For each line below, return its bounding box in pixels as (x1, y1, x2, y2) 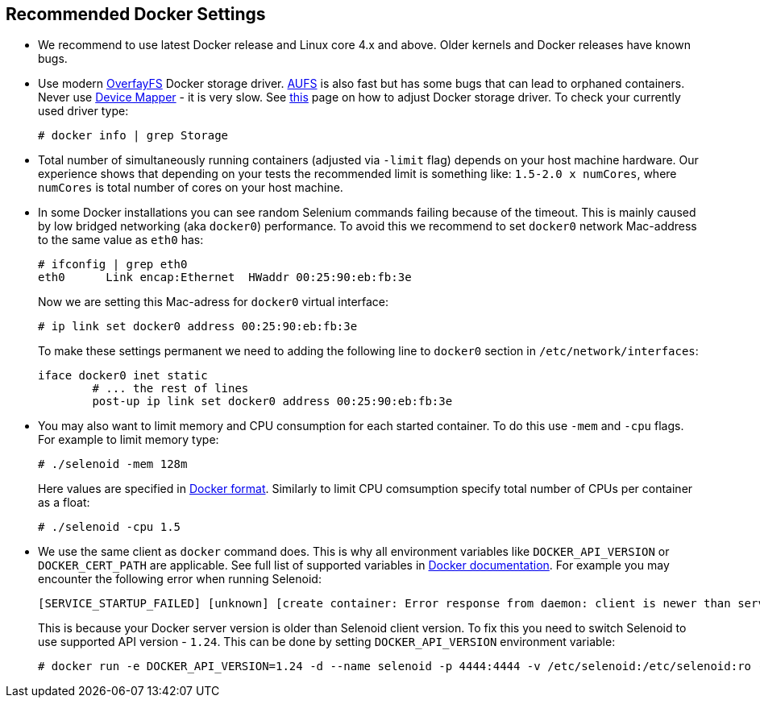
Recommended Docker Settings (6, 4, 266, 24)
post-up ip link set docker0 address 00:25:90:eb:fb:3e (92, 395, 453, 408)
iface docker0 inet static (38, 369, 208, 383)
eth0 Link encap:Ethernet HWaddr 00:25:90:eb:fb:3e (38, 271, 412, 284)
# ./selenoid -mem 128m (38, 458, 188, 471)
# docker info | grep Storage (38, 129, 229, 143)
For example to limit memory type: (38, 433, 219, 447)
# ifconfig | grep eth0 (38, 258, 188, 271)
